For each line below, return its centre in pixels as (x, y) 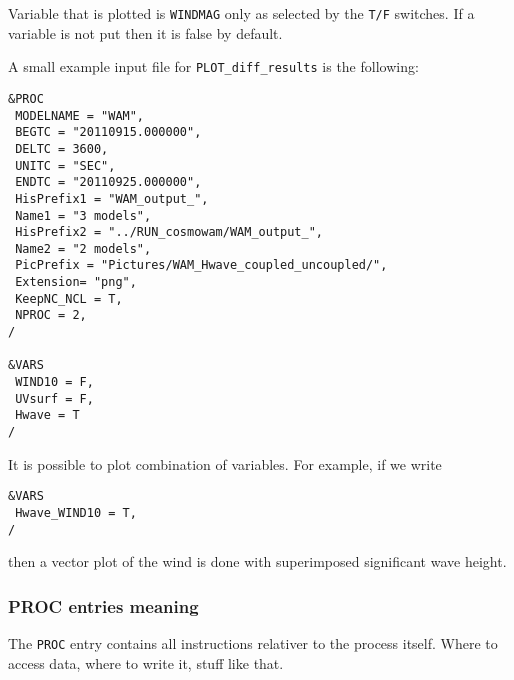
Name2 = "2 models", (83, 248)
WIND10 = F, (54, 382)
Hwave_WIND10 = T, (76, 512)
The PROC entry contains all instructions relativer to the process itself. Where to (253, 643)
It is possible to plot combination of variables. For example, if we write (225, 463)
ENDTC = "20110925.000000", (108, 182)
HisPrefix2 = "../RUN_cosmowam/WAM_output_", (169, 232)
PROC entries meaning (103, 605)
